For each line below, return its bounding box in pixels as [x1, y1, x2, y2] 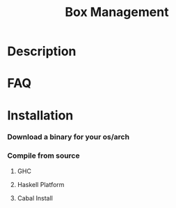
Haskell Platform [17, 180, 65, 188]
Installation [7, 107, 74, 123]
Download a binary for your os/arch [7, 132, 130, 142]
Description [7, 43, 77, 59]
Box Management [65, 4, 169, 20]
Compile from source [7, 151, 80, 161]
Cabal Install [17, 193, 54, 202]
